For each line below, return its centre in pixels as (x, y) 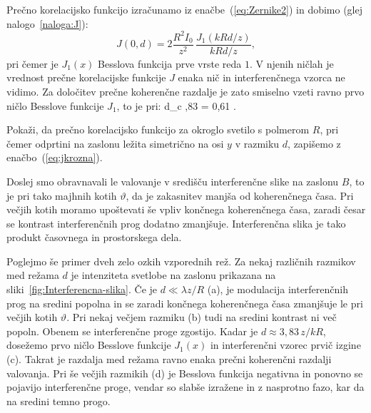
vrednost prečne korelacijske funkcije (86, 77)
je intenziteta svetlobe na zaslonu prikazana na (173, 275)
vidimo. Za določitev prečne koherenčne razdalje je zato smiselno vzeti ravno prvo (185, 91)
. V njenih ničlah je (291, 63)
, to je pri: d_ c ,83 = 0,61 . (176, 105)
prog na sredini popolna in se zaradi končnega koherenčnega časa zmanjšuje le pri (185, 303)
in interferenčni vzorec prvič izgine (285, 345)
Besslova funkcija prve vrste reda (170, 63)
